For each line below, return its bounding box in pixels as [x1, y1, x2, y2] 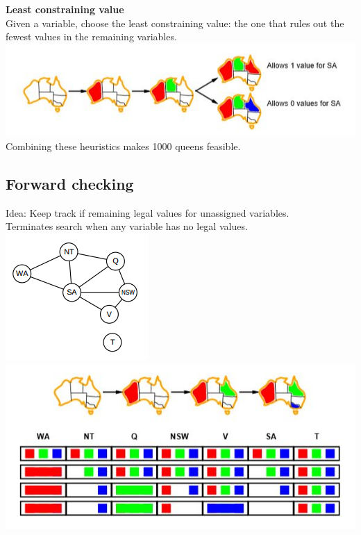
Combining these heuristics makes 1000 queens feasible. [6, 138, 241, 153]
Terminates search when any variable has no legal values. [6, 219, 248, 233]
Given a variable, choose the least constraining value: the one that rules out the [6, 15, 344, 30]
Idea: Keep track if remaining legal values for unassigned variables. [6, 205, 289, 220]
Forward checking [6, 172, 134, 194]
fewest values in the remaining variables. [6, 29, 177, 44]
